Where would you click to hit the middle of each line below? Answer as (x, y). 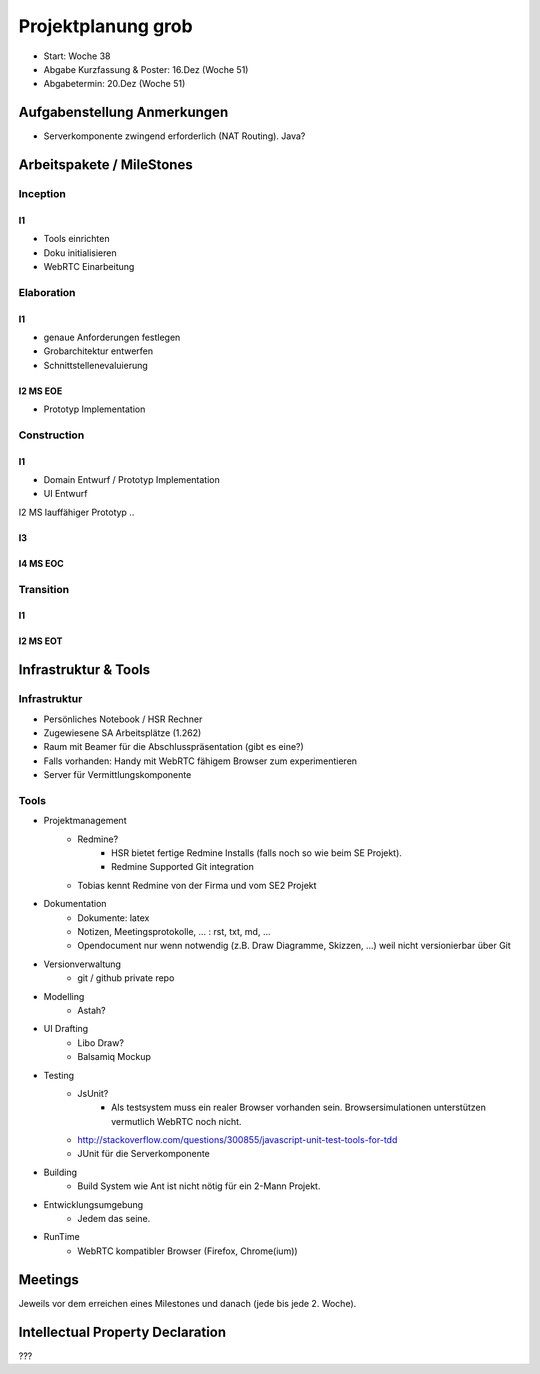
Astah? (91, 1010)
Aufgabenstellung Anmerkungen (123, 112)
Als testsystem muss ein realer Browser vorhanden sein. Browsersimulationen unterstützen (299, 1107)
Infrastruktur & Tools (84, 670)
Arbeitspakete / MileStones (106, 165)
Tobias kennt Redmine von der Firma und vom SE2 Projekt (197, 885)
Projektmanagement (85, 821)
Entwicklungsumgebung (93, 1204)
